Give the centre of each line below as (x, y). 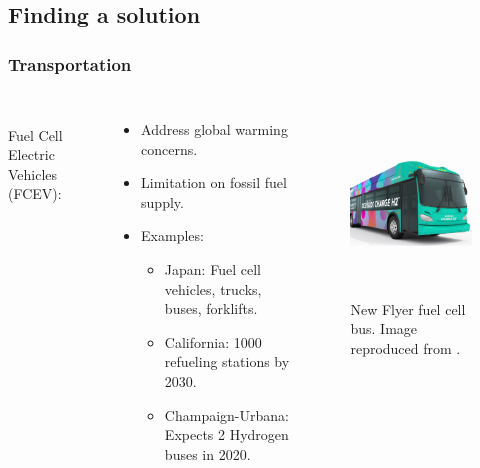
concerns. (169, 148)
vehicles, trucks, (213, 288)
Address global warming (214, 129)
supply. (162, 201)
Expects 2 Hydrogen (226, 434)
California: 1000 (213, 341)
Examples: (172, 235)
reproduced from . (405, 347)
